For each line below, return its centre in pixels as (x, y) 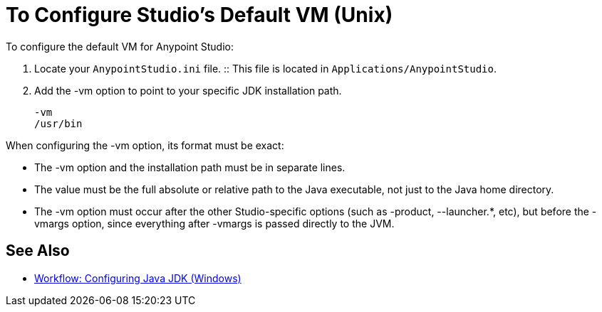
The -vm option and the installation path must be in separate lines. (190, 167)
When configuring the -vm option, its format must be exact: (145, 145)
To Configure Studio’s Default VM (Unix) (199, 15)
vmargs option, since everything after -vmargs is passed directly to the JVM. (214, 223)
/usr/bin (58, 123)
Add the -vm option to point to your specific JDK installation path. (188, 90)
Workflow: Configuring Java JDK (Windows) (138, 278)
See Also (38, 251)
